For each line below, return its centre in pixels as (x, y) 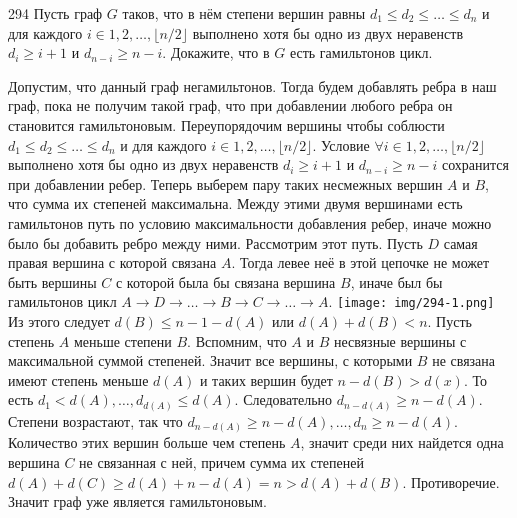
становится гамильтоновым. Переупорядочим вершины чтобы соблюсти (226, 124)
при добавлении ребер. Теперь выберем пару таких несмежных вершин (225, 183)
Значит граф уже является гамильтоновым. (137, 501)
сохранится (475, 164)
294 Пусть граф (55, 13)
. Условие (341, 144)
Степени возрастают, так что (95, 420)
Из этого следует (59, 320)
